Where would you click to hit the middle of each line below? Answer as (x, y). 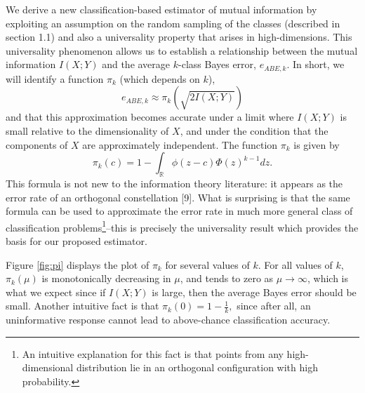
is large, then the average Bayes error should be (254, 292)
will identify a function (55, 78)
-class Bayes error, (217, 64)
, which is (327, 278)
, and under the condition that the (254, 131)
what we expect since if (56, 292)
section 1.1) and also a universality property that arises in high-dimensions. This (179, 37)
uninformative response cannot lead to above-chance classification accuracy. (168, 320)
